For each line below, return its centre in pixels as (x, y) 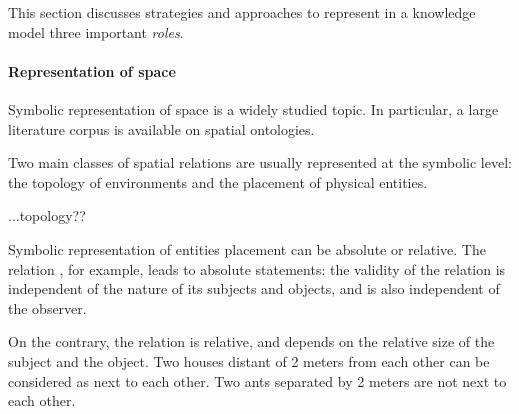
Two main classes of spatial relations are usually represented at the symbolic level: (260, 162)
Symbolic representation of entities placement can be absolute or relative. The (247, 248)
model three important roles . (96, 31)
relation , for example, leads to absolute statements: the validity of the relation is (257, 268)
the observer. (47, 307)
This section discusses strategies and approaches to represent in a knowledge (242, 12)
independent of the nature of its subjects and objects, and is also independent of (254, 288)
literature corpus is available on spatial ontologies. (161, 128)
